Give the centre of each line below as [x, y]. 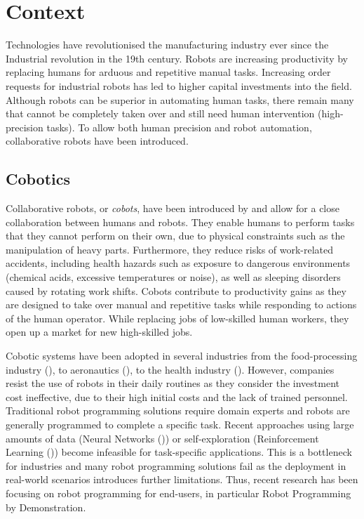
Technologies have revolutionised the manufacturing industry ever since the [167, 45]
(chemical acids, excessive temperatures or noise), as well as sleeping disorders [173, 277]
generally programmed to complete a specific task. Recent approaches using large [180, 424]
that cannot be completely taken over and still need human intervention [160, 113]
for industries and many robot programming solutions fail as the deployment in [176, 465]
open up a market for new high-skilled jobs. [99, 332]
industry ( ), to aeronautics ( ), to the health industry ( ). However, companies [170, 369]
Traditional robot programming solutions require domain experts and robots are [178, 410]
